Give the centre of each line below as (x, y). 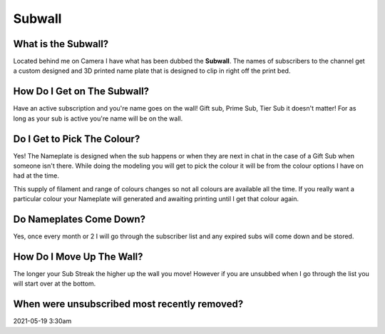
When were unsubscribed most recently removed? (128, 304)
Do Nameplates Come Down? (79, 219)
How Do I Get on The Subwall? (81, 92)
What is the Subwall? (61, 44)
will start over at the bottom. (55, 284)
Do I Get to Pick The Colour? (77, 139)
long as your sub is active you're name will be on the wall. (98, 118)
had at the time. (36, 176)
